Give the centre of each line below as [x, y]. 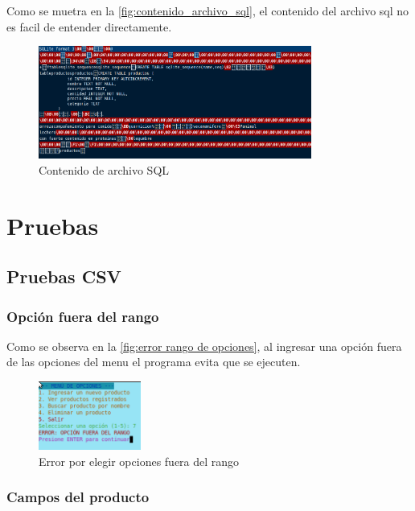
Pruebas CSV [64, 276]
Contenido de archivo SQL [104, 169]
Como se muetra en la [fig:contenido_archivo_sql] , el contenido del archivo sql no [208, 10]
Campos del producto [78, 497]
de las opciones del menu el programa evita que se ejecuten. [154, 362]
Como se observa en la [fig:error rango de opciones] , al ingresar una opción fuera [204, 346]
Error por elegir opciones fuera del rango [139, 461]
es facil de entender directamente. [89, 26]
